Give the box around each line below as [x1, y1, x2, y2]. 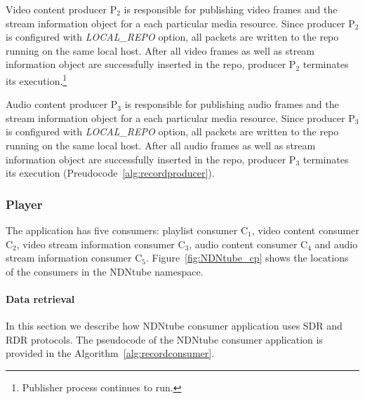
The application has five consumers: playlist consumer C [6, 223, 248, 237]
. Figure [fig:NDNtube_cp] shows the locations [146, 250, 349, 265]
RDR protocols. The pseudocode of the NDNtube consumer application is [6, 332, 323, 346]
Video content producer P [6, 2, 117, 16]
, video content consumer [251, 223, 359, 237]
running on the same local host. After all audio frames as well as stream [6, 138, 316, 152]
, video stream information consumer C [16, 236, 185, 251]
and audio [314, 236, 358, 251]
